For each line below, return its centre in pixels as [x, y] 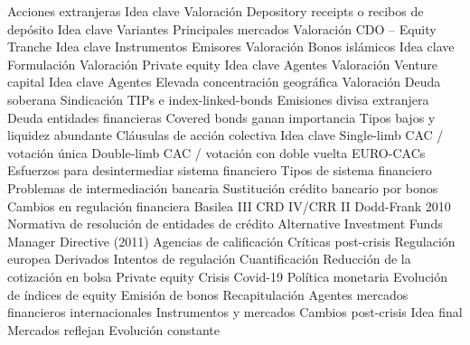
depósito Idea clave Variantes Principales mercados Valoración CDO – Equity [222, 28]
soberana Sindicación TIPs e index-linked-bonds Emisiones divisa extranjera [218, 99]
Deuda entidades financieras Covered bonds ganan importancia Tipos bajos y [221, 117]
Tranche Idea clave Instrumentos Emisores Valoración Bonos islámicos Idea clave [231, 47]
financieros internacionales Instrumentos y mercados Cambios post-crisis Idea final [235, 312]
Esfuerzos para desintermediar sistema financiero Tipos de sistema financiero [220, 170]
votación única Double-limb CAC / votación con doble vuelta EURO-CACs [216, 152]
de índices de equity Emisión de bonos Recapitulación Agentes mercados [208, 294]
